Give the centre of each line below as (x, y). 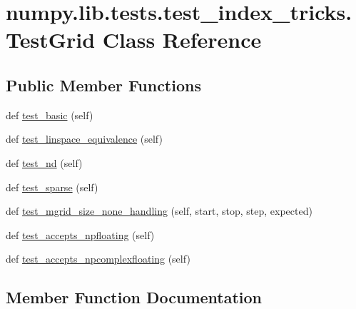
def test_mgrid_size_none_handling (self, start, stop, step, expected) (159, 211)
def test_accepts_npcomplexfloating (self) (98, 259)
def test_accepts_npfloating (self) (80, 234)
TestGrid (51, 40)
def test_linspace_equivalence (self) (84, 139)
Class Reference (182, 40)
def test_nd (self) (44, 162)
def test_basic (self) (50, 115)
